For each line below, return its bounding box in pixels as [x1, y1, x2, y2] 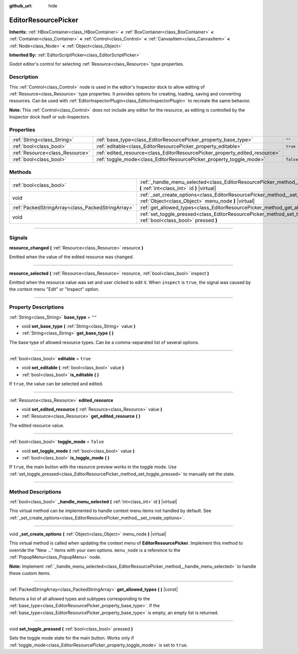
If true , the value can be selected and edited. [9, 381, 104, 387]
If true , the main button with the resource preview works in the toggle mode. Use [9, 464, 177, 470]
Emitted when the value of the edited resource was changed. [9, 254, 134, 260]
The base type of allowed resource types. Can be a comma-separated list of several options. [9, 339, 200, 345]
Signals [9, 234, 28, 241]
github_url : [9, 3, 32, 8]
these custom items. [9, 570, 51, 576]
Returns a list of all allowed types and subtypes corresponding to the [9, 595, 150, 602]
